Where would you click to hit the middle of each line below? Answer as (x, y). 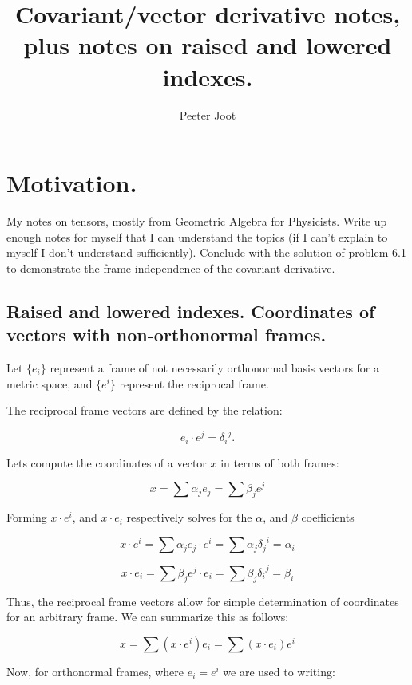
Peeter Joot (208, 114)
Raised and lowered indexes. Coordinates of (191, 311)
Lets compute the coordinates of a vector (107, 462)
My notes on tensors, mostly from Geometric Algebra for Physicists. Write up (197, 221)
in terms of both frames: (280, 462)
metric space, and (50, 383)
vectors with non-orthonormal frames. (166, 335)
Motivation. (72, 183)
